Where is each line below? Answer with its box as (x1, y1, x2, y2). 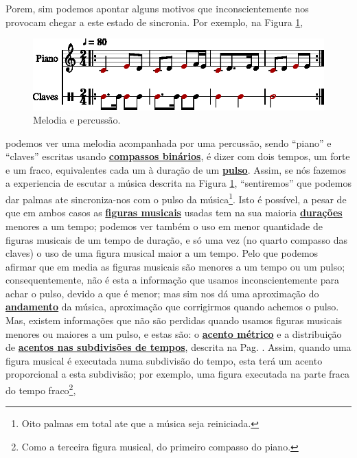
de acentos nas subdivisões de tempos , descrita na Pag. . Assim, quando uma (5, 340, 352, 354)
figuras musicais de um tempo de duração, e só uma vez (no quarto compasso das (5, 232, 347, 247)
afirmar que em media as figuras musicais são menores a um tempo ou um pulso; (5, 259, 345, 273)
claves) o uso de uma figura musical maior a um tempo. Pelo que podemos (5, 246, 319, 260)
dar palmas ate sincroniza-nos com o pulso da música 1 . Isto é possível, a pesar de (5, 190, 347, 206)
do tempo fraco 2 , (5, 381, 76, 397)
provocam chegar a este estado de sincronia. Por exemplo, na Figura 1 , (5, 14, 303, 29)
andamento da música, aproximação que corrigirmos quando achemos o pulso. (5, 299, 339, 314)
